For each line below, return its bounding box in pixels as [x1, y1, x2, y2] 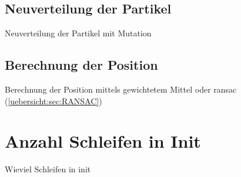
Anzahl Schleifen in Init [5, 129, 201, 153]
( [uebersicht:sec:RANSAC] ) [5, 94, 102, 107]
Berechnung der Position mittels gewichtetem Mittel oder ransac [5, 83, 237, 95]
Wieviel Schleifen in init [5, 163, 91, 175]
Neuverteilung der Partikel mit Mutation [5, 27, 152, 39]
